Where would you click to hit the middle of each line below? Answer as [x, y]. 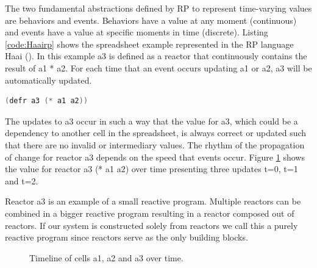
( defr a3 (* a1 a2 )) [47, 101]
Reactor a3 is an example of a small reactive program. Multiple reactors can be [153, 201]
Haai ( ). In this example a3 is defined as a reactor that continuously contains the [156, 56]
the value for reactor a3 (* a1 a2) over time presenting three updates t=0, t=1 [151, 169]
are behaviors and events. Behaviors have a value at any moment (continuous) [151, 20]
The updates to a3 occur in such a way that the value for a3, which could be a [151, 121]
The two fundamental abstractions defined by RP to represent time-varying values [158, 8]
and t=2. [22, 180]
